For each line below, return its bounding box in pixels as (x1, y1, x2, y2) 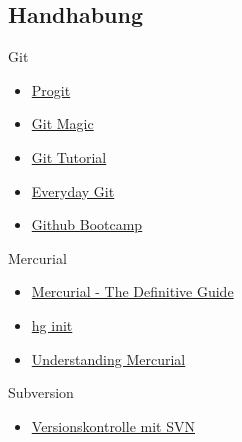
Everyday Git (31, 180, 115, 201)
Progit (31, 79, 71, 100)
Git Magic (31, 113, 94, 134)
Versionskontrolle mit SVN (31, 415, 195, 436)
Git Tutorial (31, 146, 107, 167)
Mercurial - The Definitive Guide (31, 281, 234, 302)
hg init (31, 314, 73, 335)
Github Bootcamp (31, 214, 143, 235)
